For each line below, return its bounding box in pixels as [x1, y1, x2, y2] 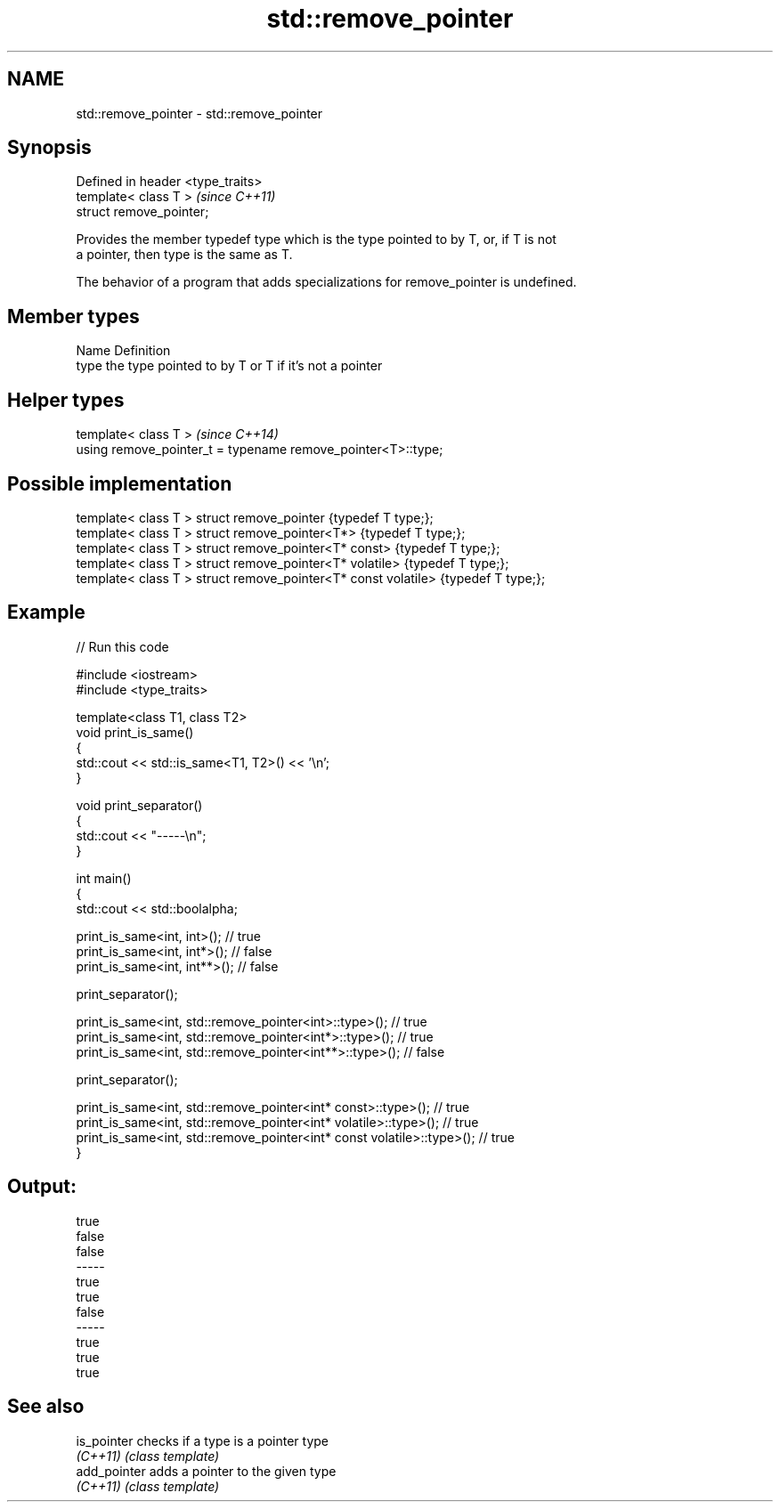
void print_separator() [76, 797, 203, 813]
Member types [7, 304, 140, 328]
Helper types [7, 388, 125, 411]
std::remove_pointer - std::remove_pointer [76, 105, 323, 121]
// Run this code [76, 638, 169, 654]
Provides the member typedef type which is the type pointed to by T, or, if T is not [76, 231, 557, 247]
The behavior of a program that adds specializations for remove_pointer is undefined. [76, 274, 577, 290]
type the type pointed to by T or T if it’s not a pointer [76, 358, 383, 374]
